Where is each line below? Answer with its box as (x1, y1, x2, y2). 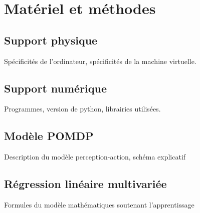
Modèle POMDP (4, 128, 94, 143)
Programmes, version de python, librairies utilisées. (4, 103, 161, 114)
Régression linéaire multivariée (4, 176, 167, 191)
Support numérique (4, 80, 107, 95)
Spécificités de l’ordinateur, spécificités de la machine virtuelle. (4, 55, 196, 66)
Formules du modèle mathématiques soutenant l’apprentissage (4, 199, 194, 209)
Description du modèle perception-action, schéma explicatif (4, 151, 186, 162)
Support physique (4, 32, 98, 47)
